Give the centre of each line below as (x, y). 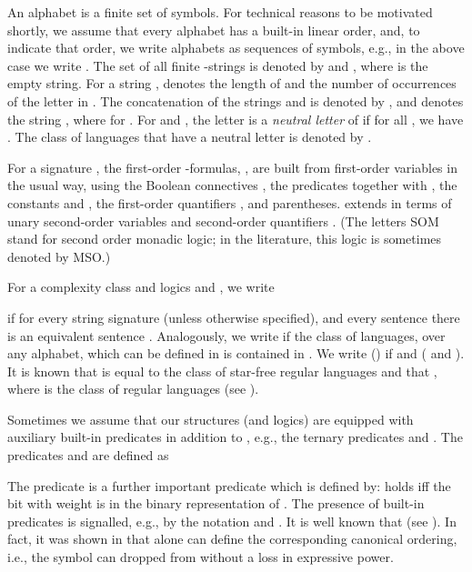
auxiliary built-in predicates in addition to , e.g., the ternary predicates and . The (235, 437)
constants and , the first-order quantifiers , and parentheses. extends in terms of (230, 202)
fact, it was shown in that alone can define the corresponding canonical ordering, (232, 539)
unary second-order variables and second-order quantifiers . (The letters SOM (223, 221)
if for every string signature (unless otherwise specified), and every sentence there (234, 317)
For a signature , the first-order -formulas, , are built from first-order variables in (232, 167)
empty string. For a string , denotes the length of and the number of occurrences (232, 83)
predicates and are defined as (88, 455)
